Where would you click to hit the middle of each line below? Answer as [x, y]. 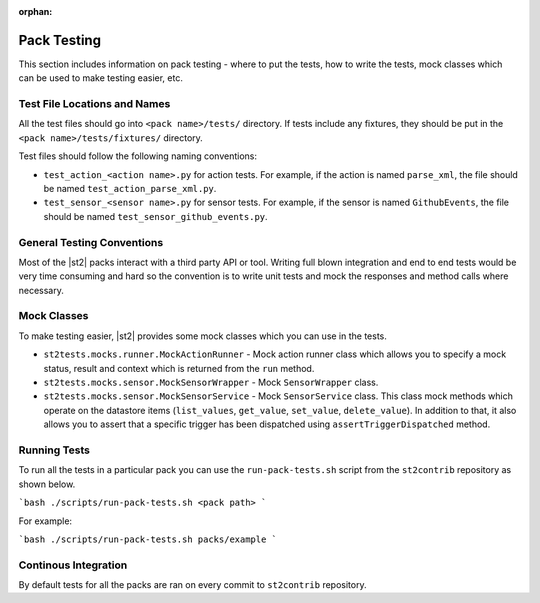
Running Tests [54, 450]
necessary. [41, 290]
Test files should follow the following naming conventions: [138, 156]
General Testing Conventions [91, 242]
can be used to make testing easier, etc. [101, 78]
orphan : [35, 11]
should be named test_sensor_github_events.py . [156, 216]
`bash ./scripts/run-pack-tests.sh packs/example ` [148, 539]
